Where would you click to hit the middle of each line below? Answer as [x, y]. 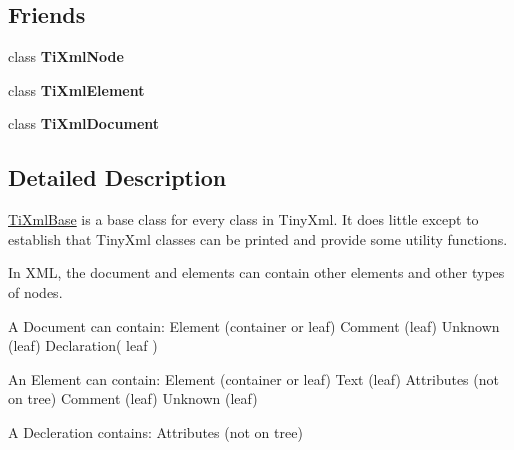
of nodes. [35, 291]
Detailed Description [117, 177]
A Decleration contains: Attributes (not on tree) [155, 431]
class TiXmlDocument [84, 123]
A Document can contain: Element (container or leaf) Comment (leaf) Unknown [254, 325]
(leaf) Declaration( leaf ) [83, 345]
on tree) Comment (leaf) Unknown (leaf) [133, 398]
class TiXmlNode [66, 56]
